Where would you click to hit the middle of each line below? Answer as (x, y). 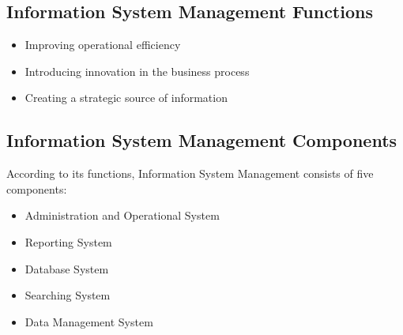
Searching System (68, 295)
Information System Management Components (202, 140)
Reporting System (68, 241)
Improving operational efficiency (103, 45)
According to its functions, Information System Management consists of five (190, 173)
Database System (67, 268)
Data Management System (89, 321)
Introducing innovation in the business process (137, 71)
